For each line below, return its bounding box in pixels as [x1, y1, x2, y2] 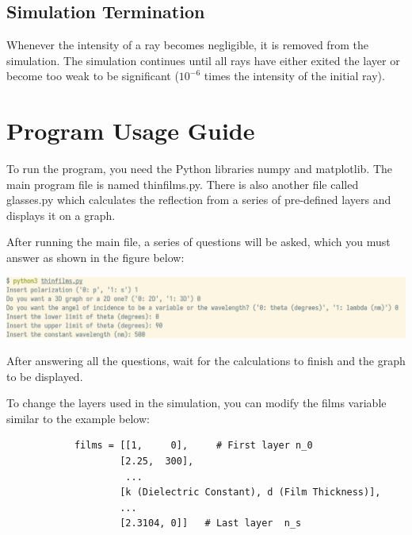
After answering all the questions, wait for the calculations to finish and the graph [6, 352, 406, 369]
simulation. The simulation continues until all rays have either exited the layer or [6, 52, 400, 68]
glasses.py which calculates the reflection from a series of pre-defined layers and [6, 191, 391, 208]
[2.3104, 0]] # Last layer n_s [120, 518, 302, 529]
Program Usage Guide [6, 114, 255, 147]
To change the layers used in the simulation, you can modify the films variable [6, 395, 387, 411]
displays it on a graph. [6, 206, 116, 223]
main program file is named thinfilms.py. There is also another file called [6, 175, 359, 192]
